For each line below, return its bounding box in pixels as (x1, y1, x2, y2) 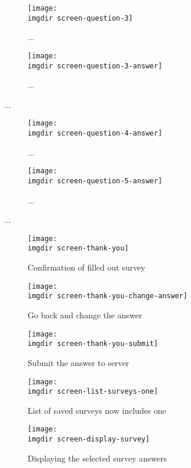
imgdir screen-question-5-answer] (28, 176, 163, 185)
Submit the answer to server (28, 356, 129, 368)
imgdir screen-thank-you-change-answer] (28, 292, 188, 301)
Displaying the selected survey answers (28, 451, 167, 464)
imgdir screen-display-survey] (28, 435, 150, 444)
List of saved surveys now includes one (28, 404, 166, 416)
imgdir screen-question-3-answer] (28, 61, 163, 70)
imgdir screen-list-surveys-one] (28, 387, 158, 396)
